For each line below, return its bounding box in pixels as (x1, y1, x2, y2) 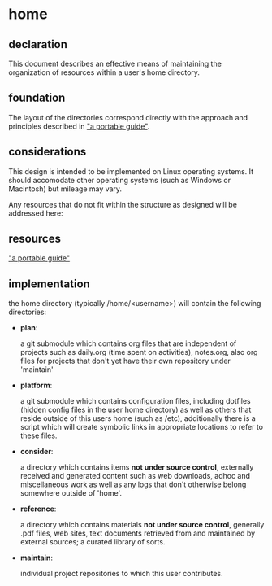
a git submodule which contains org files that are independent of (19, 339, 237, 348)
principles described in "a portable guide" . (8, 121, 150, 131)
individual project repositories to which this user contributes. (19, 569, 223, 579)
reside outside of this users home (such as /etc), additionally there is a (19, 413, 256, 423)
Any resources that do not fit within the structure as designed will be (8, 199, 238, 209)
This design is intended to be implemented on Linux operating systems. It (8, 166, 254, 176)
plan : (19, 323, 38, 333)
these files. (19, 431, 58, 440)
